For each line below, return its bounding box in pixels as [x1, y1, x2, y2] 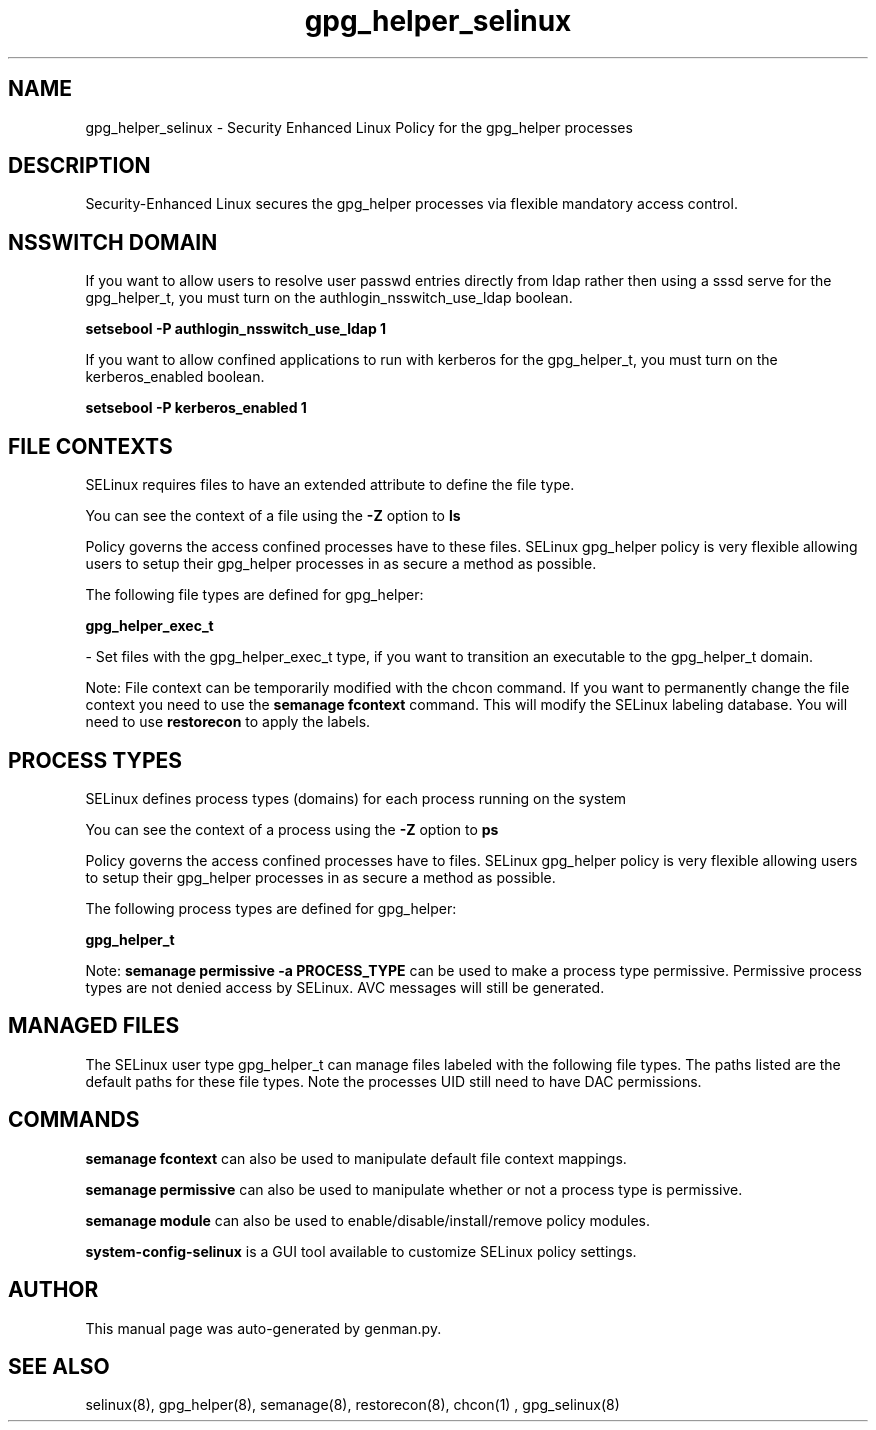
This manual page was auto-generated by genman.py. [85, 1319, 442, 1337]
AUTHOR [8, 1277, 99, 1303]
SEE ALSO [8, 1353, 110, 1379]
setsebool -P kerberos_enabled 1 [85, 399, 307, 417]
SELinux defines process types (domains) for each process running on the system [85, 789, 627, 807]
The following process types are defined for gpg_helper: [85, 899, 457, 917]
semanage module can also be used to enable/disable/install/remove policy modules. [85, 1211, 651, 1229]
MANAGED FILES [8, 1013, 180, 1039]
